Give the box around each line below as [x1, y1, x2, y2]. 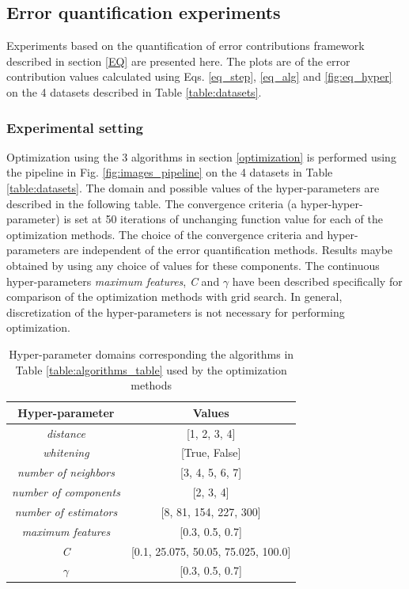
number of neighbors [17, 464, 115, 481]
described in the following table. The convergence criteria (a [6, 195, 297, 211]
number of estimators [14, 503, 118, 519]
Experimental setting [6, 117, 143, 137]
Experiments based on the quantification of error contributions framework [6, 37, 365, 54]
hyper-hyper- [300, 195, 363, 211]
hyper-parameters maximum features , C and [6, 272, 220, 289]
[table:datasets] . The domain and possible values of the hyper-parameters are [6, 179, 380, 196]
